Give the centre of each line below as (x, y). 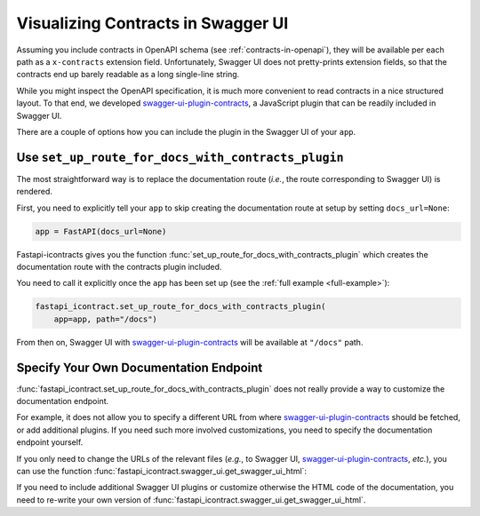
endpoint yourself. (50, 442)
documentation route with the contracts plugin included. (119, 266)
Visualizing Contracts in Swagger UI (152, 23)
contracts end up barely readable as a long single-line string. (128, 75)
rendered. (35, 192)
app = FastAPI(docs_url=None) (101, 231)
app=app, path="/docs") (105, 319)
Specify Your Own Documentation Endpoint (140, 367)
